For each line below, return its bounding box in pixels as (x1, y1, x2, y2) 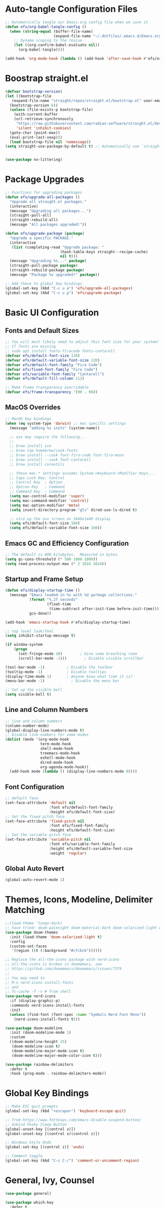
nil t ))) (59, 254, 78, 259)
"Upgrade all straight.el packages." (9, 199, 87, 204)
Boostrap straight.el (5, 73, 88, 84)
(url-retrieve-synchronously (14, 117, 74, 122)
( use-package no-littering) (5, 157, 63, 162)
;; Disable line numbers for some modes (5, 733, 89, 738)
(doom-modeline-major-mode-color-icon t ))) (11, 1053, 102, 1058)
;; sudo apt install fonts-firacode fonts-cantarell (5, 349, 115, 354)
